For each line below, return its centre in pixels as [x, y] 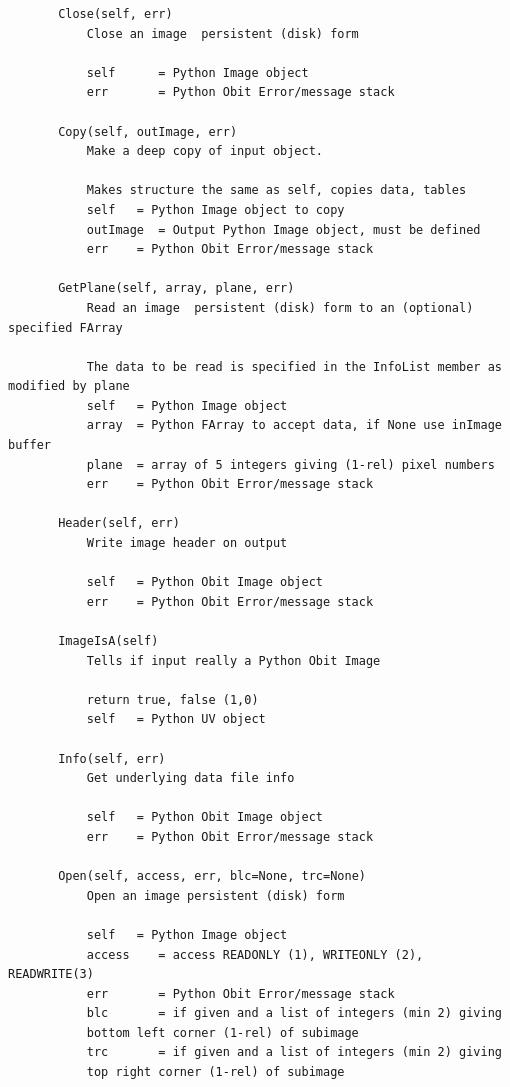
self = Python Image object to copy [215, 209]
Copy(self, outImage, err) [148, 131]
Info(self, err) [112, 758]
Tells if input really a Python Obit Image [233, 660]
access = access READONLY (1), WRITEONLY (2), [255, 954]
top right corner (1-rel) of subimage [215, 1072]
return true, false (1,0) [172, 699]
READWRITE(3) [51, 974]
